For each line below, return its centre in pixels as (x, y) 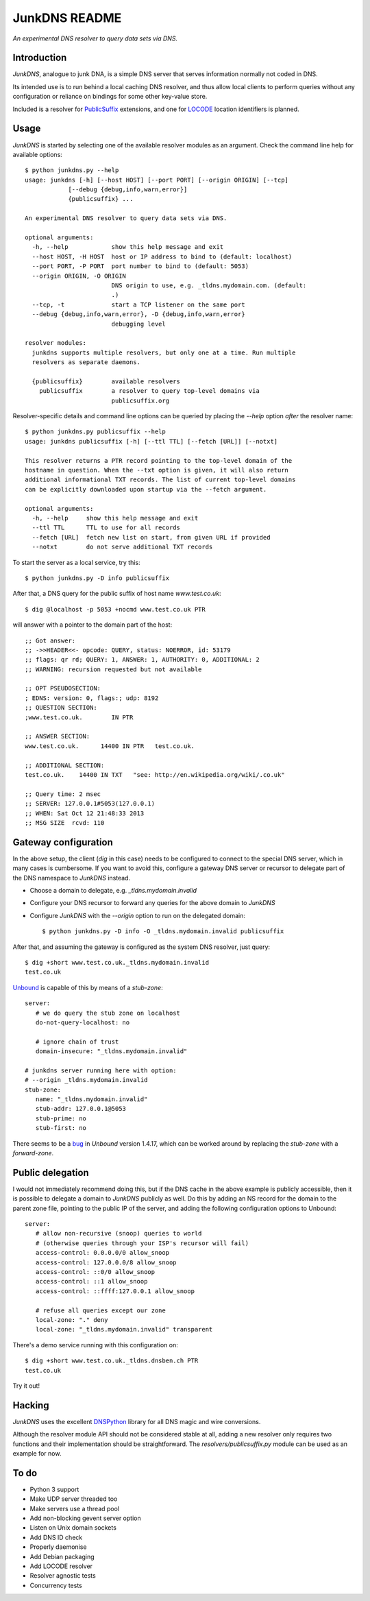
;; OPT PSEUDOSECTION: (63, 688)
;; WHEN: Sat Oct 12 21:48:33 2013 (85, 813)
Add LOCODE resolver (61, 1566)
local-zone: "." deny (72, 1320)
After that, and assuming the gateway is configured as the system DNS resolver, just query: (141, 947)
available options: (38, 154)
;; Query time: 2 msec (63, 794)
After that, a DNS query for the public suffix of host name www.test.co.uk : (117, 594)
